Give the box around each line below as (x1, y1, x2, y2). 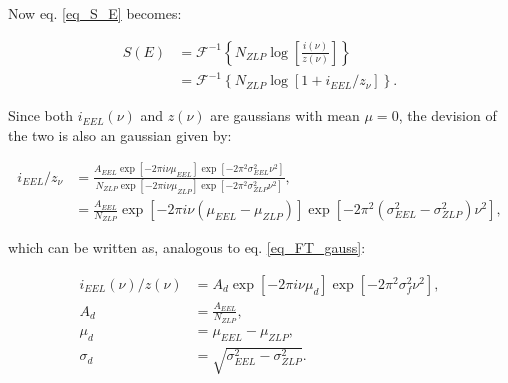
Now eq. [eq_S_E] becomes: (8, 3, 182, 23)
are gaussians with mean (210, 105, 360, 126)
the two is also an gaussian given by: (8, 124, 232, 145)
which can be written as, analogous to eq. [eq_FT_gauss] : (8, 237, 366, 258)
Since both (8, 105, 73, 126)
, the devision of (398, 105, 497, 126)
